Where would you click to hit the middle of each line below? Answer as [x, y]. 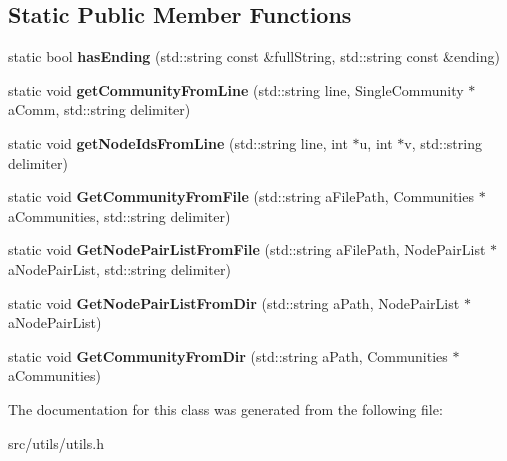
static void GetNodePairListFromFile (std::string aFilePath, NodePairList [247, 249]
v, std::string [443, 142]
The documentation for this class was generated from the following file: [225, 408]
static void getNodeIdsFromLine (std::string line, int [178, 142]
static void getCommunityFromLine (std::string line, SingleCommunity [236, 89]
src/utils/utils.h [56, 442]
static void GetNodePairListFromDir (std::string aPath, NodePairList [234, 302]
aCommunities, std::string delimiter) [119, 215]
